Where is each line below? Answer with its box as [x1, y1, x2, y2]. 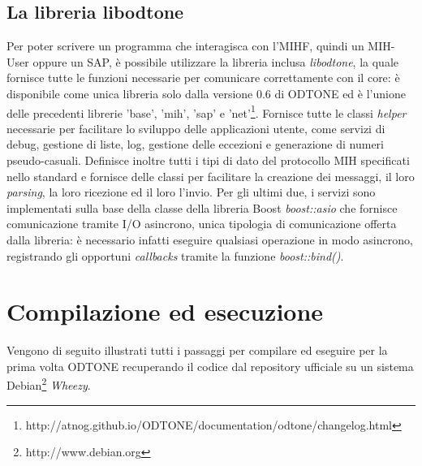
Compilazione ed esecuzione [6, 295, 324, 328]
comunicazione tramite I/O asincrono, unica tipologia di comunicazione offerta [6, 215, 397, 232]
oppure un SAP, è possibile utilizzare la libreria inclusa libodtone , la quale [32, 53, 398, 70]
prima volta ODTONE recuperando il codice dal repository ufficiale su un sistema [6, 357, 414, 374]
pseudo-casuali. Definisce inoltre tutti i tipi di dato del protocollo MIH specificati [6, 152, 410, 169]
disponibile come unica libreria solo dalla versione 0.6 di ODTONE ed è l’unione [6, 84, 406, 101]
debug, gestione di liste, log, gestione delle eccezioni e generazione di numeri [6, 136, 384, 153]
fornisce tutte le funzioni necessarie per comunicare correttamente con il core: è [6, 69, 400, 86]
